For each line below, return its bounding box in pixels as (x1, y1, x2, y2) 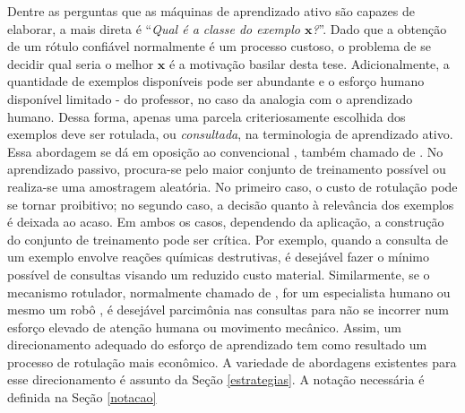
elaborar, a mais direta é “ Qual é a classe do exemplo (7, 19, 300, 38)
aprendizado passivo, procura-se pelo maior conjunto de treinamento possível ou (7, 159, 446, 178)
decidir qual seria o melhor (7, 54, 154, 73)
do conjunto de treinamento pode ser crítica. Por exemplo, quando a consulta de (7, 229, 449, 248)
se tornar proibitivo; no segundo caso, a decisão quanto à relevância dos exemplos (7, 194, 454, 213)
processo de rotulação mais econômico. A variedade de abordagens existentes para (7, 352, 457, 371)
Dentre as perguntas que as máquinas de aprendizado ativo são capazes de (7, 2, 415, 20)
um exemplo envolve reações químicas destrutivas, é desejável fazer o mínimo (7, 247, 429, 266)
